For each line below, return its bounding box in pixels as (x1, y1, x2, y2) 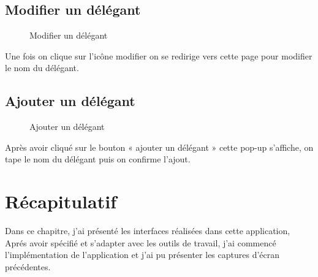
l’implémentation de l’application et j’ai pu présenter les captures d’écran (5, 248, 280, 261)
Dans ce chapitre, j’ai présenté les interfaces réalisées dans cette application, (5, 224, 290, 237)
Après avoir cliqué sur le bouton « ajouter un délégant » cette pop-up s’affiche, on (5, 140, 314, 153)
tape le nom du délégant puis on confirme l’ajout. (5, 153, 191, 165)
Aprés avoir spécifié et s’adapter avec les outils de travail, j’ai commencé (5, 236, 276, 249)
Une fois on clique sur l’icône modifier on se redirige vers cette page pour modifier (5, 49, 312, 62)
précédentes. (5, 260, 51, 273)
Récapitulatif (5, 189, 116, 214)
